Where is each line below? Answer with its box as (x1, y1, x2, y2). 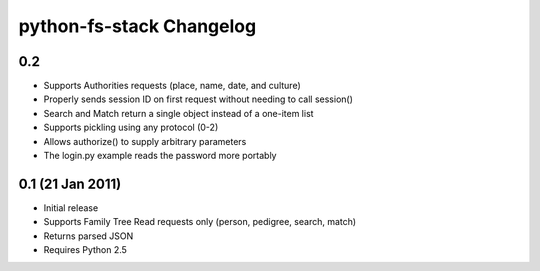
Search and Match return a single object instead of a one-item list (43, 107, 314, 119)
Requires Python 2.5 (43, 244, 127, 256)
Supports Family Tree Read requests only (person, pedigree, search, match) (43, 216, 357, 228)
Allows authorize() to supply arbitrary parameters (43, 135, 247, 147)
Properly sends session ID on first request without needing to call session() (43, 93, 354, 105)
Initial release (43, 201, 99, 214)
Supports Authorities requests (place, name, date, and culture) (43, 80, 302, 92)
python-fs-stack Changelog (18, 15, 257, 37)
